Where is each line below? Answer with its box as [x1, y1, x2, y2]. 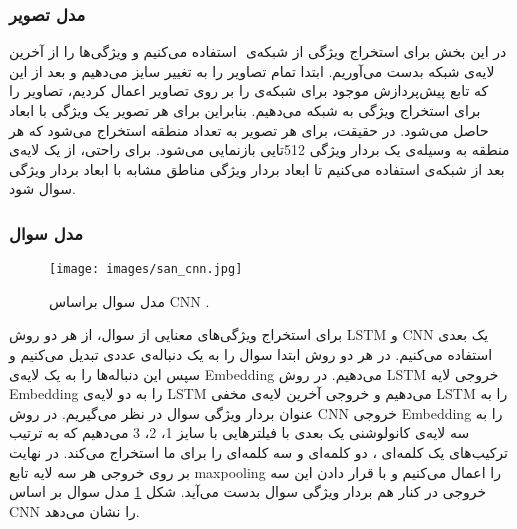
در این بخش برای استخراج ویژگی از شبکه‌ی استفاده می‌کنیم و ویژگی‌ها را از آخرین [9, 41, 507, 62]
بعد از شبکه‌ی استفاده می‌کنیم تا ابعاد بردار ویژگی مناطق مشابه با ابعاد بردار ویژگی [9, 158, 505, 179]
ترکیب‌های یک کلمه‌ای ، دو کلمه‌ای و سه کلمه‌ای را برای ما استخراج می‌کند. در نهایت [9, 442, 508, 462]
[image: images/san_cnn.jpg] [49, 262, 243, 277]
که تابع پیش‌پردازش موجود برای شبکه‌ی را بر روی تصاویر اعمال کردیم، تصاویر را [9, 80, 489, 101]
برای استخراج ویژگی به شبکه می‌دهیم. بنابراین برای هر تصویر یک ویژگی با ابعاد [9, 100, 481, 120]
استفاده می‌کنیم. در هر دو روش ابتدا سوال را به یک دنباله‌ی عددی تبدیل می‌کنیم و [9, 344, 493, 365]
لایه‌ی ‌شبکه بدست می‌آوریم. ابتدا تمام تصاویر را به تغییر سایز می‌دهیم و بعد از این [9, 60, 495, 81]
